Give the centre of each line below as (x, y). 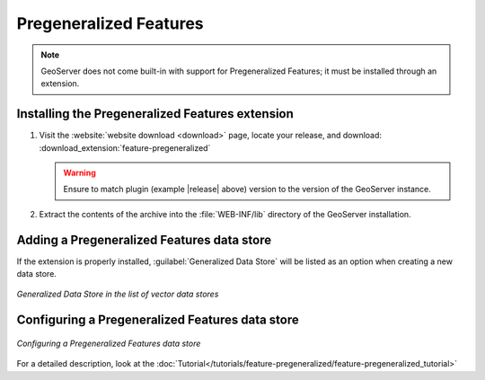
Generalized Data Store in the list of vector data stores (118, 294)
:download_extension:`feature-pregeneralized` (125, 147)
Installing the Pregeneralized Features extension (155, 114)
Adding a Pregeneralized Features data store (144, 239)
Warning (79, 173)
